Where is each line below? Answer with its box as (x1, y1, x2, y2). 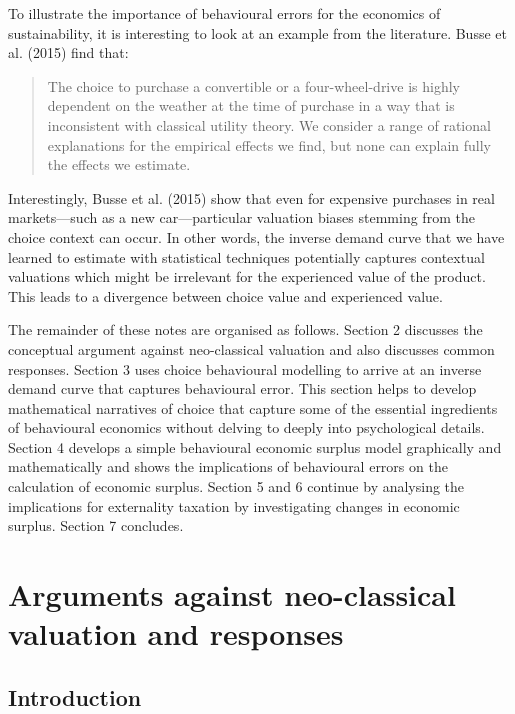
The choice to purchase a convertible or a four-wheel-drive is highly (47, 75, 460, 96)
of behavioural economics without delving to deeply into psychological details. (8, 417, 485, 438)
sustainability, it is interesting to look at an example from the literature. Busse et (8, 22, 507, 43)
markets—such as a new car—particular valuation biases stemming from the (8, 207, 475, 228)
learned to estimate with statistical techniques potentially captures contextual (8, 246, 485, 267)
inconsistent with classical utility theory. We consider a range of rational (47, 114, 491, 135)
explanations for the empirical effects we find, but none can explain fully (47, 134, 491, 155)
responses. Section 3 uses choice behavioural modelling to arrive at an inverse (8, 358, 482, 379)
